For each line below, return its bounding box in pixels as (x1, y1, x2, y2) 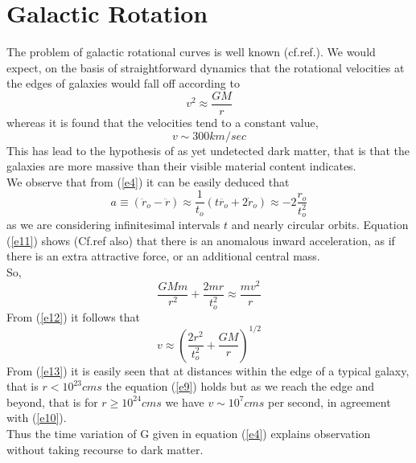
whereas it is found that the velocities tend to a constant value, (6, 113, 319, 130)
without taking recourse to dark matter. (6, 440, 204, 457)
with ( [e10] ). (6, 409, 67, 426)
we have (165, 393, 204, 410)
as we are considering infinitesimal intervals (6, 216, 220, 233)
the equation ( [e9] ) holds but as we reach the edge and (105, 378, 375, 395)
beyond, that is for (6, 393, 98, 410)
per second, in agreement (268, 393, 391, 410)
